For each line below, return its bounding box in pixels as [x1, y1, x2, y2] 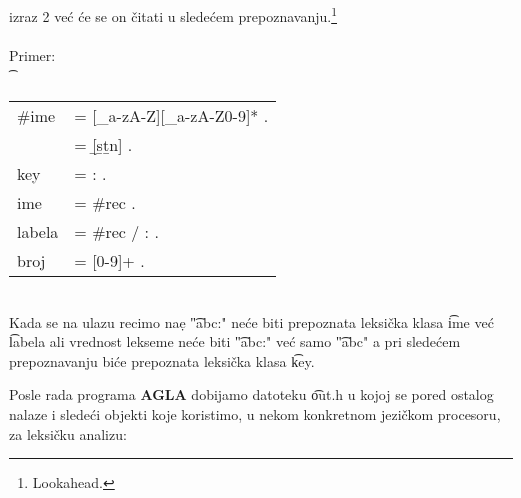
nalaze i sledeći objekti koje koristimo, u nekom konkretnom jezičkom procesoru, [9, 404, 501, 424]
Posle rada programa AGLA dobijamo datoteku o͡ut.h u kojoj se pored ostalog [9, 384, 494, 405]
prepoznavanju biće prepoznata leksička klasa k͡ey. [9, 350, 315, 371]
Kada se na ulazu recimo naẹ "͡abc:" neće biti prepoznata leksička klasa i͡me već [9, 311, 494, 332]
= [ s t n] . [74, 133, 133, 157]
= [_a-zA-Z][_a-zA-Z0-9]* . [74, 104, 269, 128]
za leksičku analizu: [9, 423, 127, 444]
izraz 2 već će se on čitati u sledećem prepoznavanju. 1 [9, 3, 338, 26]
